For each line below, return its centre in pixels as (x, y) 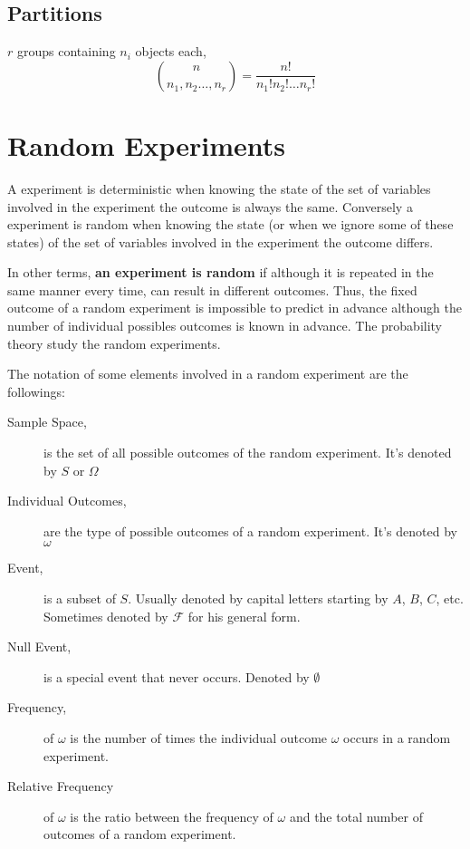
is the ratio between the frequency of (172, 816)
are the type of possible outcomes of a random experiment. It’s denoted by (250, 531)
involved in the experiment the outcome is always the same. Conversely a (210, 206)
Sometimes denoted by (106, 616)
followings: (36, 391)
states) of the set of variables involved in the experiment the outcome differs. (221, 241)
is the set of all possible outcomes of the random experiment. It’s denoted (248, 453)
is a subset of (80, 598)
